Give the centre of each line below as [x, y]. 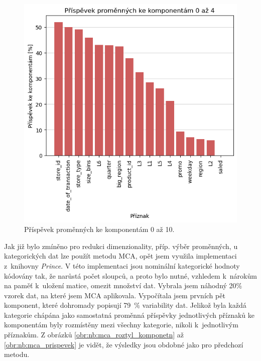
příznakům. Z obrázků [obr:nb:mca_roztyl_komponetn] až [94, 335]
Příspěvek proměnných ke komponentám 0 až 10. [99, 229]
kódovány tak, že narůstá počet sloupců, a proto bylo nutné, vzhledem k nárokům [130, 275]
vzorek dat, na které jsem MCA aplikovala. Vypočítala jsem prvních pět [115, 295]
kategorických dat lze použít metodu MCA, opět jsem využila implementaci [120, 256]
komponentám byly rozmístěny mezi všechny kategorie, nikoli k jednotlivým [121, 325]
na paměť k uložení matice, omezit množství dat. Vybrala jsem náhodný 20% [123, 285]
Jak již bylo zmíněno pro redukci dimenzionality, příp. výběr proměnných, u [121, 246]
